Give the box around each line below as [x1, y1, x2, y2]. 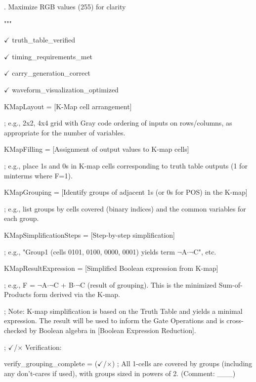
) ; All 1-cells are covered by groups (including [112, 358, 253, 369]
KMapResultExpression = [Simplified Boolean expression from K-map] [4, 263, 218, 273]
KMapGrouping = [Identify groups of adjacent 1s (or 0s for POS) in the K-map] [4, 187, 248, 197]
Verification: [25, 341, 62, 352]
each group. [4, 213, 39, 223]
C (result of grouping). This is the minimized [80, 279, 217, 290]
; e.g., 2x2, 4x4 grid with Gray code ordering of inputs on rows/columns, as [4, 118, 232, 128]
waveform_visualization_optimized [12, 84, 119, 94]
